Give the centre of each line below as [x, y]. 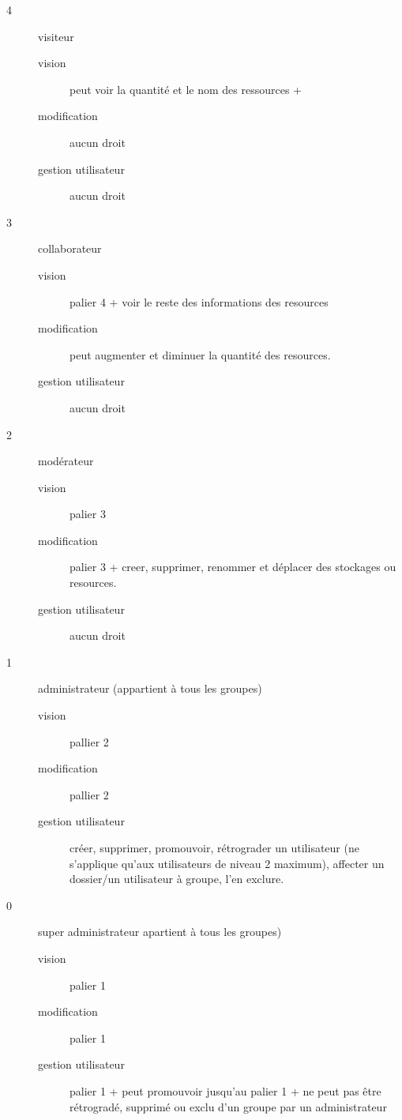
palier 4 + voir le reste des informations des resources [199, 301]
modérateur [66, 461]
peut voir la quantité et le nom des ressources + [186, 89]
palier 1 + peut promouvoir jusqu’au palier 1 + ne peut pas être [225, 1090]
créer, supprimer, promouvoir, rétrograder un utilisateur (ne [214, 848]
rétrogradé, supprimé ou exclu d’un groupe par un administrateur [228, 1106]
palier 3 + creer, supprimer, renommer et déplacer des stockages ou [233, 567]
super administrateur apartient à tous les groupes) [160, 932]
